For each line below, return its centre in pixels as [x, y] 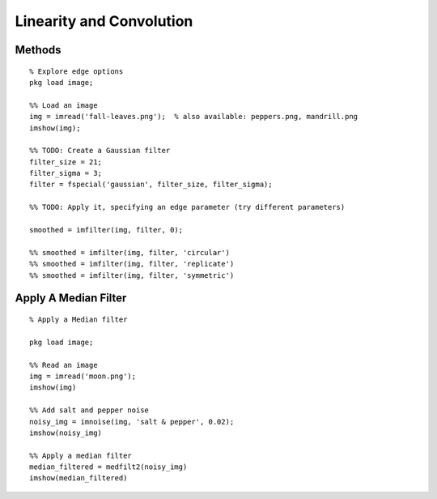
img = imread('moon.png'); [83, 376]
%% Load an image [64, 105]
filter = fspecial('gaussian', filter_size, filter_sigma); [151, 185]
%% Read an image [64, 365]
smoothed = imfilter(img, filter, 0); [106, 230]
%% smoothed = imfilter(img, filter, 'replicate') [132, 264]
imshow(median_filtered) [78, 478]
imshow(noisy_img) [66, 433]
